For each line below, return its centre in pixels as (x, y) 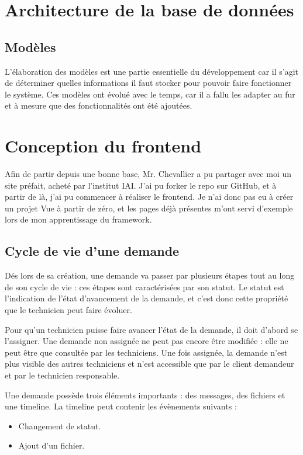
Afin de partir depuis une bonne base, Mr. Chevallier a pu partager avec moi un (148, 174)
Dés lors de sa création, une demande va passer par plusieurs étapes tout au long (150, 275)
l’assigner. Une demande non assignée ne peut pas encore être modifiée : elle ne (147, 341)
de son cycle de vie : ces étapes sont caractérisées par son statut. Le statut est (144, 286)
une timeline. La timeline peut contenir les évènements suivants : (121, 406)
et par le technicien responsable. (62, 375)
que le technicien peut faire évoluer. (68, 310)
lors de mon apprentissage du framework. (78, 219)
